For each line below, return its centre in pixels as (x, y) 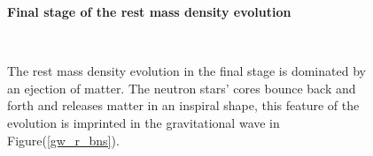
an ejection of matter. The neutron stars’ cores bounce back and (182, 88)
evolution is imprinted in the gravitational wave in (144, 122)
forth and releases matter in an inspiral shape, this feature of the (183, 105)
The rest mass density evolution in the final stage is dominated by (186, 71)
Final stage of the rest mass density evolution (149, 11)
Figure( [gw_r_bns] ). (63, 140)
